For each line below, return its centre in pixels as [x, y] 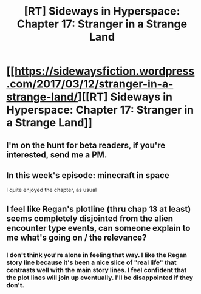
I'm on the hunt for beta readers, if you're [86, 145]
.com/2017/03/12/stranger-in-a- [90, 84]
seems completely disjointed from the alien [90, 218]
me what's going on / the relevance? [77, 237]
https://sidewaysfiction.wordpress [104, 71]
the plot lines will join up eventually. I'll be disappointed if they [100, 278]
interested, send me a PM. [57, 155]
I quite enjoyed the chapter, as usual [52, 190]
